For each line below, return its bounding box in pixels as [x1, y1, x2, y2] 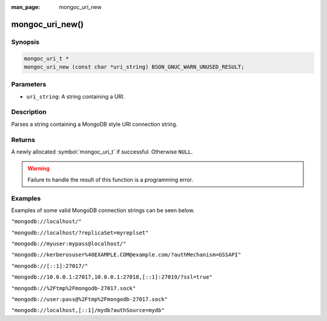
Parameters [11, 80, 47, 89]
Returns [11, 135, 36, 144]
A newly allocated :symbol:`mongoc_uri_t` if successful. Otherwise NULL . [11, 148, 193, 155]
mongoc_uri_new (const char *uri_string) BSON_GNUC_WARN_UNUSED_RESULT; [24, 63, 245, 70]
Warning [27, 165, 50, 172]
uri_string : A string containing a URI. [26, 92, 125, 100]
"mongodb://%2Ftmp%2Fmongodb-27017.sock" [11, 285, 136, 291]
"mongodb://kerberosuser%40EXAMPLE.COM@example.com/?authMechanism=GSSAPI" [11, 251, 242, 258]
